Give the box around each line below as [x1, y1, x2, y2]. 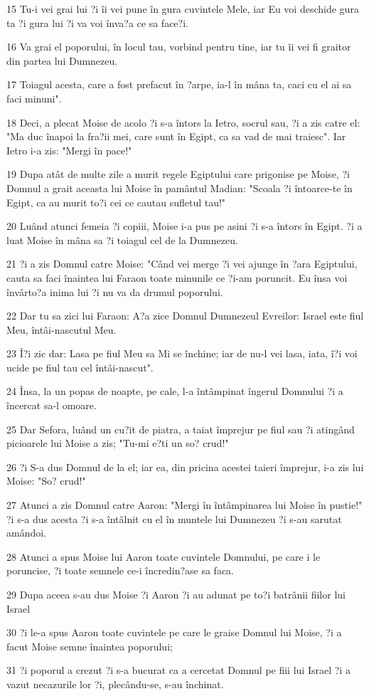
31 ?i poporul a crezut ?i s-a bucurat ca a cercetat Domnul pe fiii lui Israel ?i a [6, 663, 351, 677]
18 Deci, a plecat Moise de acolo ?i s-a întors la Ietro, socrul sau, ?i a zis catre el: [6, 115, 360, 130]
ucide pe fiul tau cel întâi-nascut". [6, 359, 154, 374]
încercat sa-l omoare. [6, 398, 97, 413]
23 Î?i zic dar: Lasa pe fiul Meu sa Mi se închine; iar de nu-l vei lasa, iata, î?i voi [6, 346, 358, 361]
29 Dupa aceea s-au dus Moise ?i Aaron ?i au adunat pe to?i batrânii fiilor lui [6, 587, 346, 601]
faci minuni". [6, 90, 62, 105]
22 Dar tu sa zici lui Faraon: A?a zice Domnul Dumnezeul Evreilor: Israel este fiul [6, 308, 364, 323]
